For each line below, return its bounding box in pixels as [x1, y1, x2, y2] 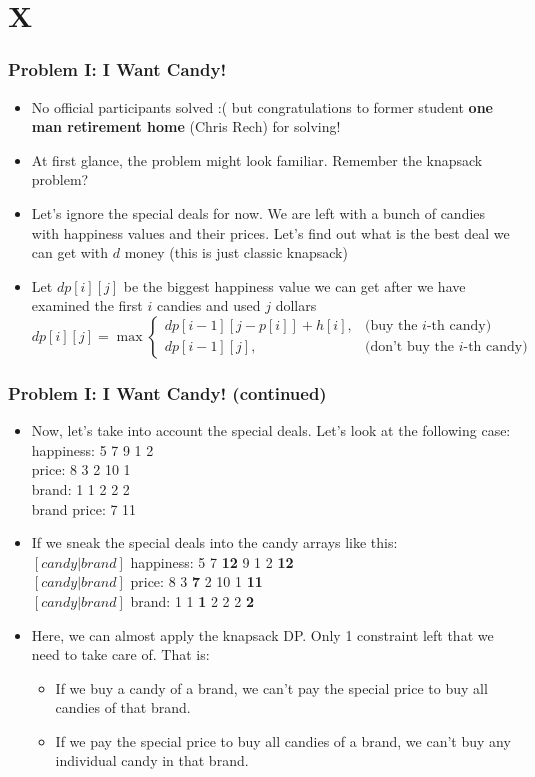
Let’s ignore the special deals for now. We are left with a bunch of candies [31, 202, 486, 223]
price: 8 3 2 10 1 [31, 459, 131, 480]
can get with [31, 242, 109, 263]
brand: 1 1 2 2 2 [31, 478, 130, 499]
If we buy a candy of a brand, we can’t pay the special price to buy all [55, 677, 488, 698]
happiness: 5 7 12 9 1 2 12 [130, 551, 294, 572]
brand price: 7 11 [31, 498, 137, 519]
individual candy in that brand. [55, 750, 249, 771]
